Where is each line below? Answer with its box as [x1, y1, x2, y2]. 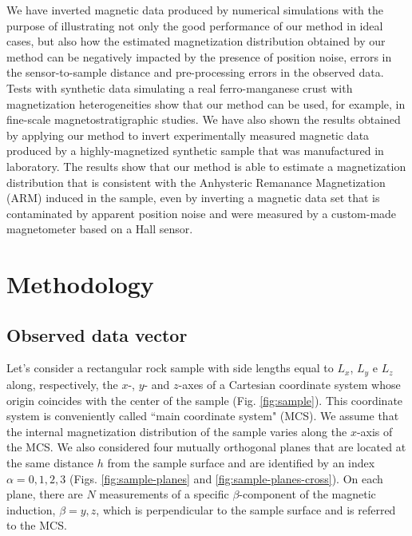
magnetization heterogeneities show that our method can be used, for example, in [6, 95, 406, 112]
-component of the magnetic [239, 486, 376, 502]
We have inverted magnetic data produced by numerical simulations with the [6, 2, 383, 18]
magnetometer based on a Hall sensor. [6, 220, 193, 237]
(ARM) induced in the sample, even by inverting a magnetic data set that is [6, 189, 380, 206]
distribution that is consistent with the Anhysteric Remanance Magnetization [6, 173, 386, 190]
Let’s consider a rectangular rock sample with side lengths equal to [6, 359, 334, 376]
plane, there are [6, 486, 83, 502]
